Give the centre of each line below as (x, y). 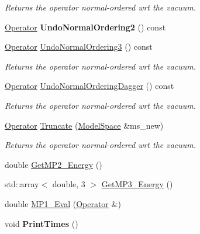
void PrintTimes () (42, 223)
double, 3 (69, 184)
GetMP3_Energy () (137, 184)
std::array (22, 184)
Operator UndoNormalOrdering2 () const (85, 27)
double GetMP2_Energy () (54, 164)
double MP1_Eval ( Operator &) (63, 203)
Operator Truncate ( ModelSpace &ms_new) (84, 125)
